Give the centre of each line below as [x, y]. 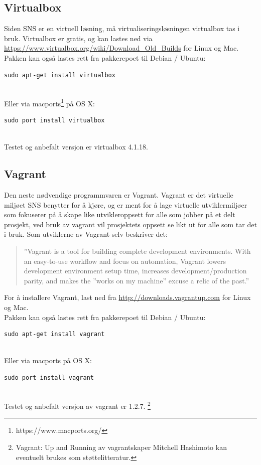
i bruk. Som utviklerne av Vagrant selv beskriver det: [86, 234]
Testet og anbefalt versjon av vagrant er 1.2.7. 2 [77, 405]
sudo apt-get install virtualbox [60, 75]
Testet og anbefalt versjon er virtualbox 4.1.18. [76, 147]
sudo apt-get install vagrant [54, 334]
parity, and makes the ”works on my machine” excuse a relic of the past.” [137, 280]
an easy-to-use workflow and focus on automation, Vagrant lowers [125, 261]
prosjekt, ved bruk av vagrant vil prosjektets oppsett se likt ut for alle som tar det [130, 224]
